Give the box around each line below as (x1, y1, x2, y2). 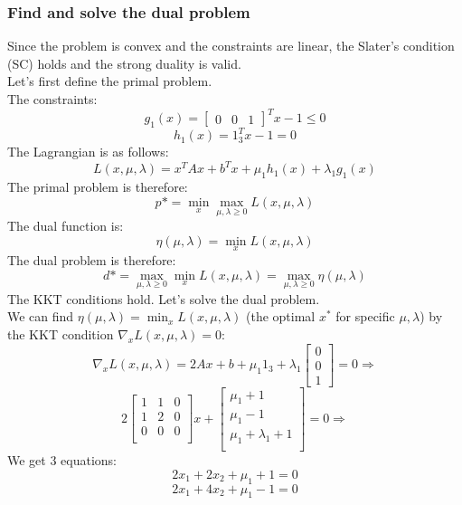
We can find (7, 307, 74, 326)
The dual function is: (7, 216, 124, 235)
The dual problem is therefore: (7, 250, 176, 269)
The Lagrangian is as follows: (7, 142, 169, 161)
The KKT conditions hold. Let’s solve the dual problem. (7, 289, 320, 308)
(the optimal (246, 307, 316, 326)
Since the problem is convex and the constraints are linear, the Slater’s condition (7, 36, 455, 55)
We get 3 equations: (7, 451, 118, 470)
